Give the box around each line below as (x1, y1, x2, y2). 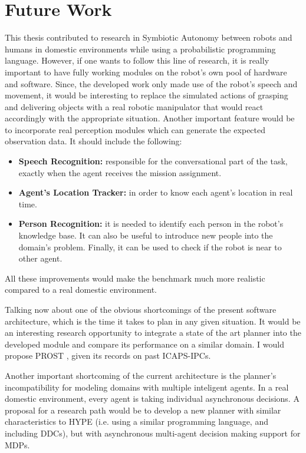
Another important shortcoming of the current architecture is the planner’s (5, 369, 277, 381)
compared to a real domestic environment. (5, 283, 157, 296)
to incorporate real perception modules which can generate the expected (5, 123, 266, 135)
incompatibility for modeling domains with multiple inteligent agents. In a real (5, 381, 289, 393)
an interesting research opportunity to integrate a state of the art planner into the (5, 326, 301, 339)
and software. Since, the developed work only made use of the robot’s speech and (5, 77, 298, 90)
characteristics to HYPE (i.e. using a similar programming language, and (5, 415, 268, 428)
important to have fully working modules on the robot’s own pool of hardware (5, 65, 287, 78)
